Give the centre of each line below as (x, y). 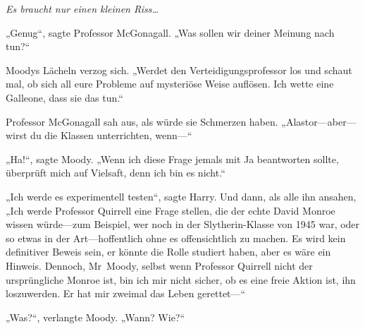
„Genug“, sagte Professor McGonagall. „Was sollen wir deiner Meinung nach (170, 32)
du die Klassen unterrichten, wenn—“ (111, 135)
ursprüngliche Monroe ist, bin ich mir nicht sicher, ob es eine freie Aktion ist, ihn (181, 279)
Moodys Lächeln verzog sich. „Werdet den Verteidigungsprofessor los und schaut (179, 70)
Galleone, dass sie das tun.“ (64, 97)
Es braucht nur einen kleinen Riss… (82, 8)
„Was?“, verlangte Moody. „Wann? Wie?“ (95, 317)
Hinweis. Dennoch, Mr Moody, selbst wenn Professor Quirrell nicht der (159, 265)
